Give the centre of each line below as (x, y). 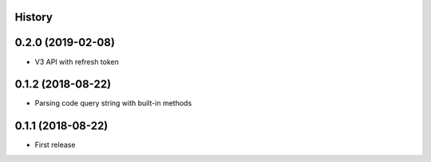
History (34, 17)
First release (55, 145)
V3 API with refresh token (77, 62)
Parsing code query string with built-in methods (113, 103)
